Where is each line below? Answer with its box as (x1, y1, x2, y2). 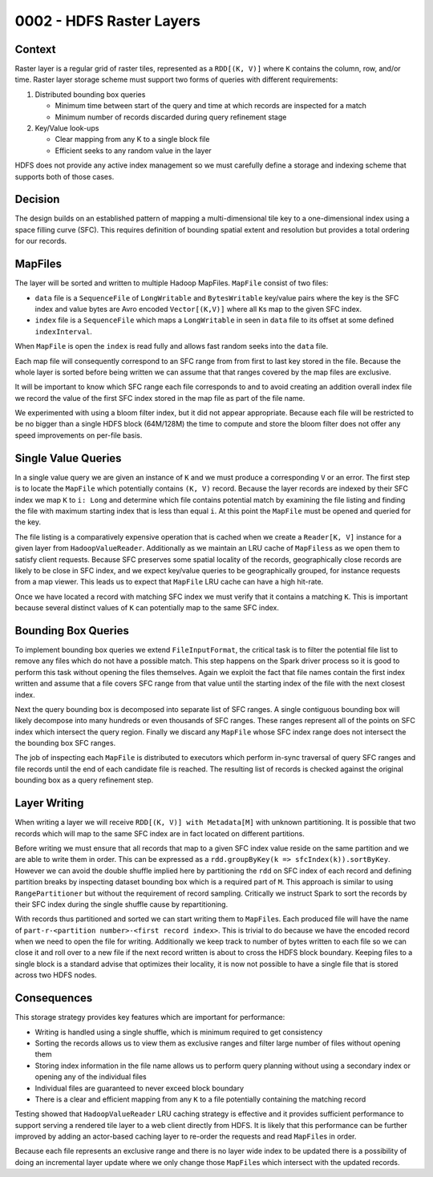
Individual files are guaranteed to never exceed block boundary (34, 1083, 245, 1093)
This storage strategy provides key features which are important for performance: (14, 1013, 285, 1022)
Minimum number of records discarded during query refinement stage (55, 112, 287, 122)
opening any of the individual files (34, 1072, 148, 1082)
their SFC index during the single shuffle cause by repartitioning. (14, 899, 229, 909)
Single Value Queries (14, 451, 122, 465)
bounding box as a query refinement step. (14, 775, 154, 785)
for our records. (14, 237, 67, 246)
